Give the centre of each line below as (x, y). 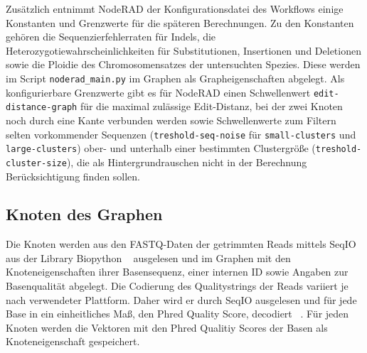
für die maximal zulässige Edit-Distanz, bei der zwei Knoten (211, 106)
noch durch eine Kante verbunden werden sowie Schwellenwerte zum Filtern (171, 120)
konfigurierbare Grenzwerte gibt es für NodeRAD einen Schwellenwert (158, 92)
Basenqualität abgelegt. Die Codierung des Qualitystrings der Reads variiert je (177, 286)
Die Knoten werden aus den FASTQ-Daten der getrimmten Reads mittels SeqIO (181, 244)
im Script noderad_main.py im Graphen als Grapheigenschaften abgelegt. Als (175, 78)
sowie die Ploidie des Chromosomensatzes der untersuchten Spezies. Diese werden (183, 64)
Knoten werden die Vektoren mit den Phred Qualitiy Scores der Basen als (167, 327)
